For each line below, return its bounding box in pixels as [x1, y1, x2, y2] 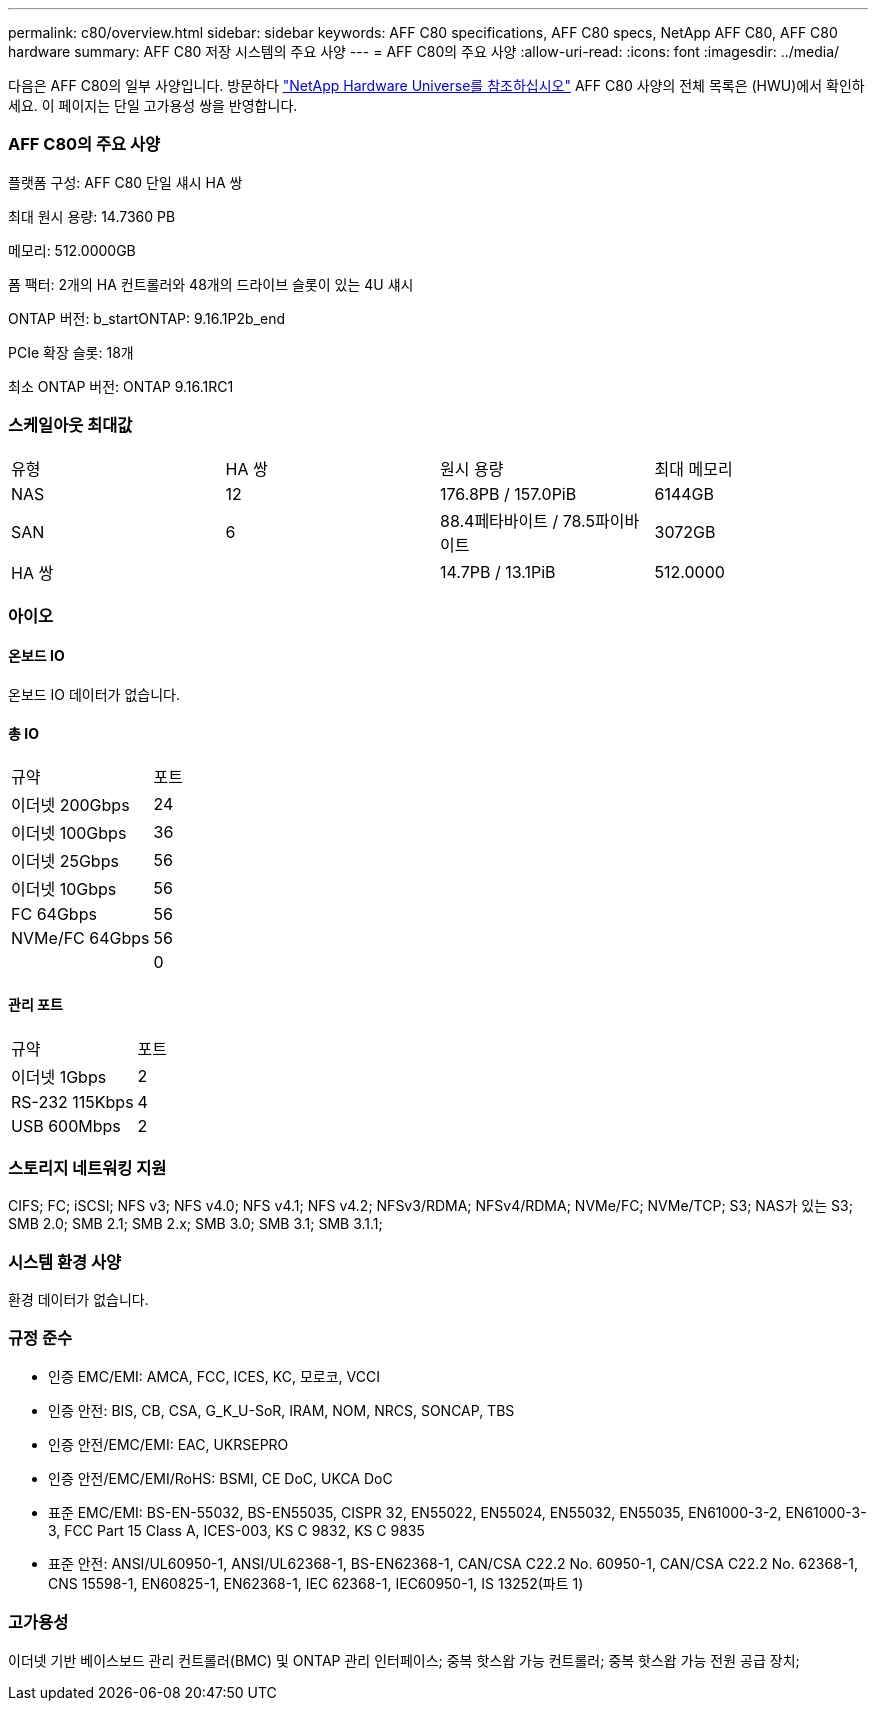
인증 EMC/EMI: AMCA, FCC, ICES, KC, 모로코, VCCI [48, 1367, 380, 1385]
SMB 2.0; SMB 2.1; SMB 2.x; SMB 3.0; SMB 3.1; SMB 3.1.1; [8, 1215, 383, 1233]
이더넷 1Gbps [11, 1066, 107, 1087]
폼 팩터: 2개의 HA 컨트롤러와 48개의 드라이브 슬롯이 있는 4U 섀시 [8, 275, 414, 293]
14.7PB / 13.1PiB [440, 561, 556, 582]
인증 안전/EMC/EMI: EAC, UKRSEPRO [48, 1435, 289, 1453]
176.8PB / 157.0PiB [440, 483, 577, 504]
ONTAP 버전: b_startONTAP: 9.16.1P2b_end [8, 309, 285, 327]
